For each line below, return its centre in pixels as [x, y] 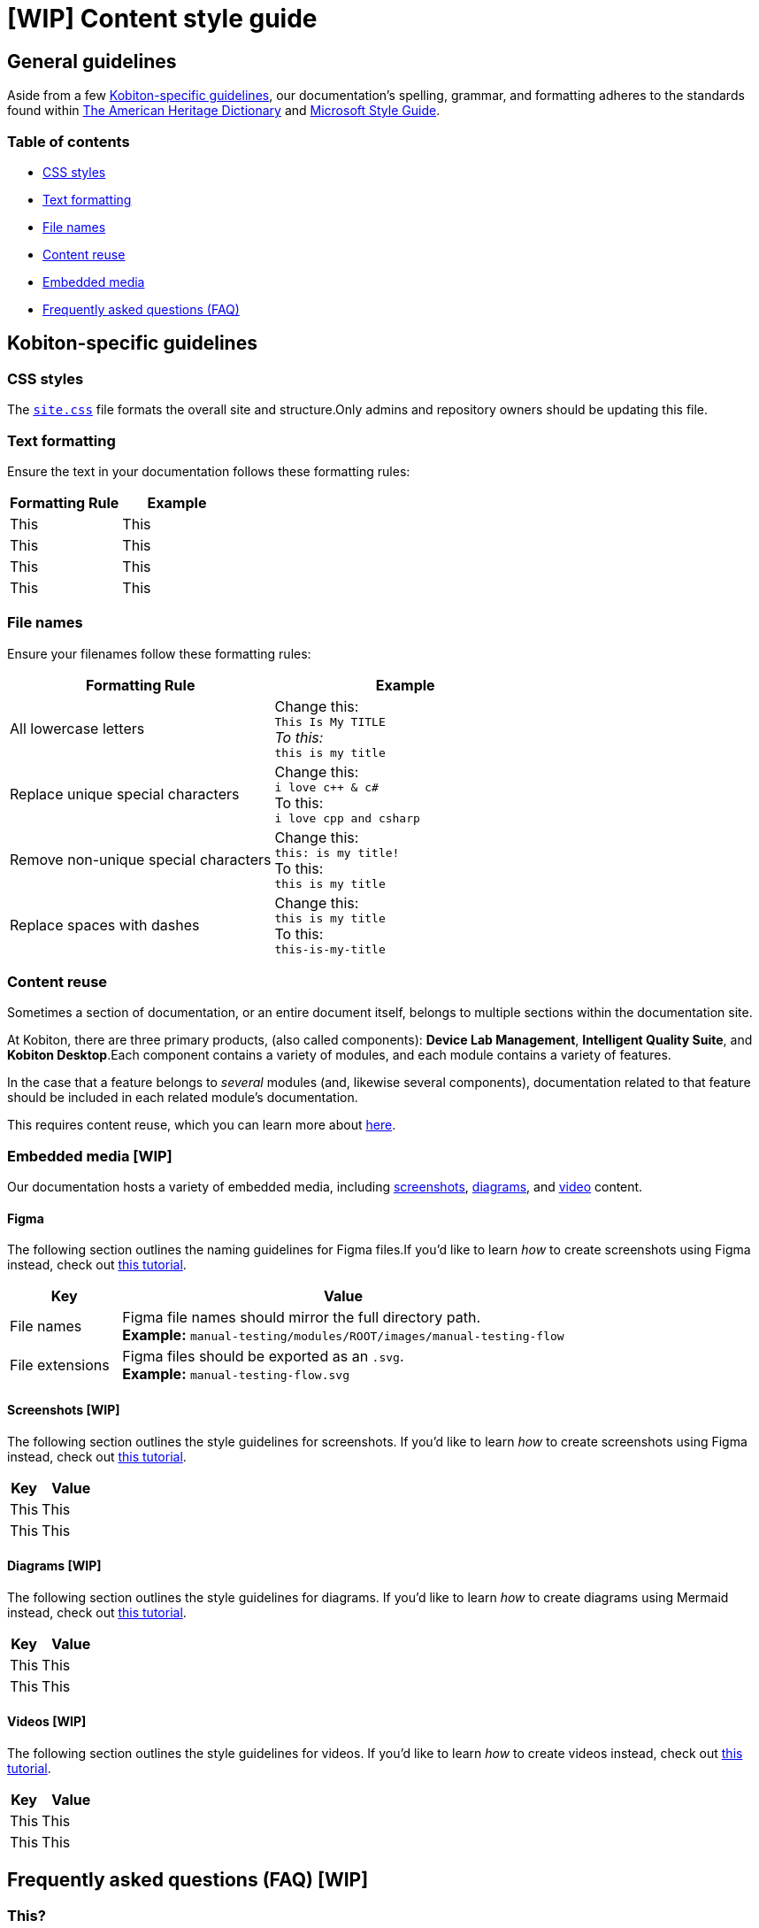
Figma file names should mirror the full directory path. [302, 1318]
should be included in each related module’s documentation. [183, 1098]
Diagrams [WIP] [54, 1566]
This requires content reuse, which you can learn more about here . [202, 1125]
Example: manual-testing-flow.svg [236, 1374]
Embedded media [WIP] [90, 1156]
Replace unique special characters [125, 794]
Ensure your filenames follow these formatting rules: [159, 653]
